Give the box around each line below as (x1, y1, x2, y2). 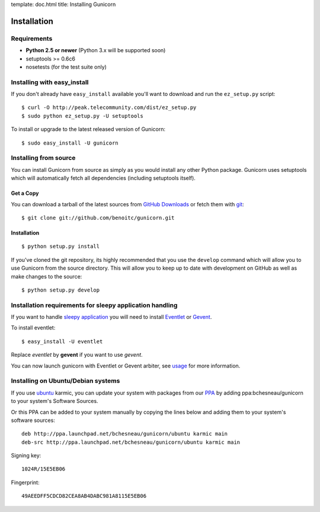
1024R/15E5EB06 (21, 466, 66, 472)
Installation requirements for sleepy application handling (11, 301, 178, 309)
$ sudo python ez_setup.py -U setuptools (21, 113, 143, 119)
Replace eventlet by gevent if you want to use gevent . (11, 351, 143, 359)
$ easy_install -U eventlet (21, 338, 103, 345)
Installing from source (11, 154, 76, 162)
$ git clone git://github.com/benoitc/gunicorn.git (21, 214, 175, 221)
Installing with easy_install (11, 78, 89, 86)
